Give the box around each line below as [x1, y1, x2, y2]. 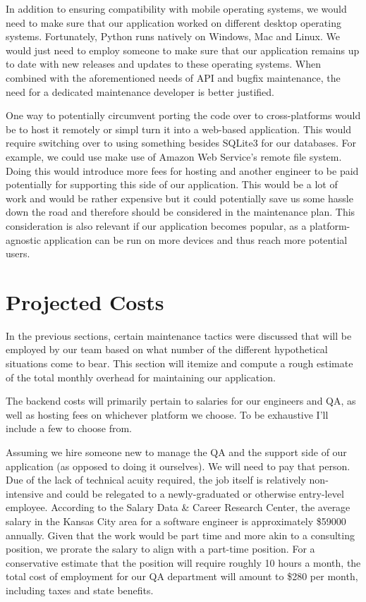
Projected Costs [6, 287, 164, 316]
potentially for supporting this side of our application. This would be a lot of [6, 177, 338, 192]
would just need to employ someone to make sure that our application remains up [6, 42, 360, 57]
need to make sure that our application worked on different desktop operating [6, 15, 341, 30]
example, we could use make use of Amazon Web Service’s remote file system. [6, 149, 342, 164]
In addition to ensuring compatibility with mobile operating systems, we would [6, 1, 347, 16]
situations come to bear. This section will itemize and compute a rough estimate [6, 356, 353, 370]
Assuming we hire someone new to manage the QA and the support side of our [6, 444, 347, 459]
